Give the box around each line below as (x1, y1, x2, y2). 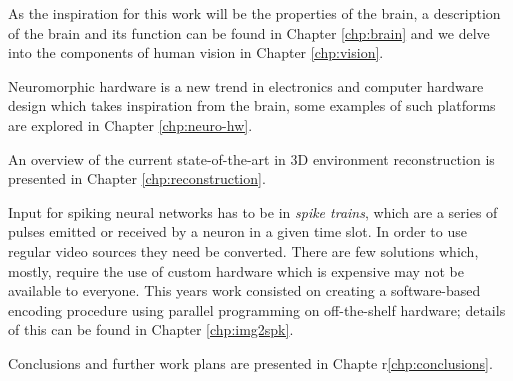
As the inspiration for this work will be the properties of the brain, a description (8, 3, 501, 23)
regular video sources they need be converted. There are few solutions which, (8, 240, 479, 261)
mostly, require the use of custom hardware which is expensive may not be (8, 260, 464, 281)
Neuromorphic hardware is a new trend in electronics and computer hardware (8, 75, 484, 96)
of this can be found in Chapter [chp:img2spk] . (8, 319, 294, 340)
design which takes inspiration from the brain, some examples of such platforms (8, 95, 496, 116)
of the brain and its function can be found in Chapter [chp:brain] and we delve (8, 22, 490, 43)
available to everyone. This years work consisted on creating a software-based (8, 280, 481, 301)
